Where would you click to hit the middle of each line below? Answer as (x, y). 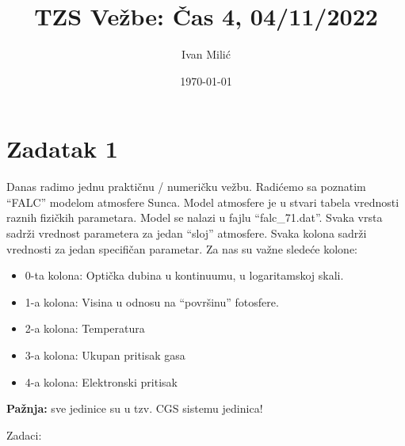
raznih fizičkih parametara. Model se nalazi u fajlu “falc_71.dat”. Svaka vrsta (195, 217)
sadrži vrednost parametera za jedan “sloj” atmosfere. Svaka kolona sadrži (187, 233)
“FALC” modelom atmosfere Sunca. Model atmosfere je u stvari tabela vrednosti (203, 202)
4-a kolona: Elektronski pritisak (101, 381)
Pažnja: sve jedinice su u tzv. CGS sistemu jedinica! (135, 408)
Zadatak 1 (62, 149)
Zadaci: (24, 435)
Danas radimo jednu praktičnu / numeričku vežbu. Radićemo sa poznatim (186, 187)
